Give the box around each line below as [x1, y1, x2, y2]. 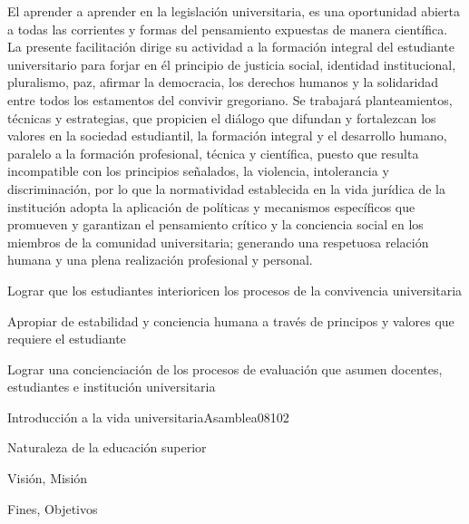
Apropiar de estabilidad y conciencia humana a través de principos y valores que [7, 311, 454, 330]
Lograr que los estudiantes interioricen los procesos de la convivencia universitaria [7, 280, 463, 299]
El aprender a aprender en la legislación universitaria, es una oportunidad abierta [7, 2, 460, 20]
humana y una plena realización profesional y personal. [7, 250, 313, 269]
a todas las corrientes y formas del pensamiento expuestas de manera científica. [7, 19, 448, 38]
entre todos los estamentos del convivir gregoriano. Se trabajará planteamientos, [7, 90, 453, 109]
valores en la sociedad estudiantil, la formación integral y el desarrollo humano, [7, 126, 447, 145]
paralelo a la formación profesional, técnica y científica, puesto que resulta [7, 143, 419, 162]
